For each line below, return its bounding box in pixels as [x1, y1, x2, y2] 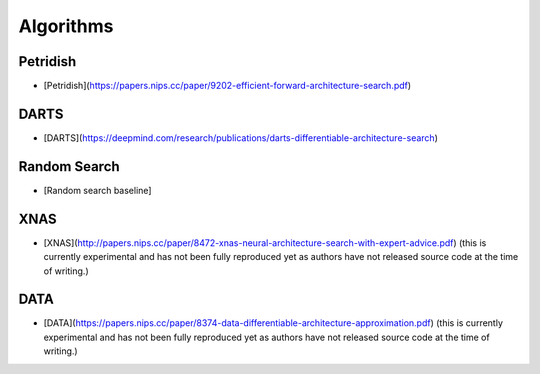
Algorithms [18, 15, 114, 37]
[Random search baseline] [43, 184, 152, 196]
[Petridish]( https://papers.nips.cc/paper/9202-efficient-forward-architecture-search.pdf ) [43, 80, 412, 92]
